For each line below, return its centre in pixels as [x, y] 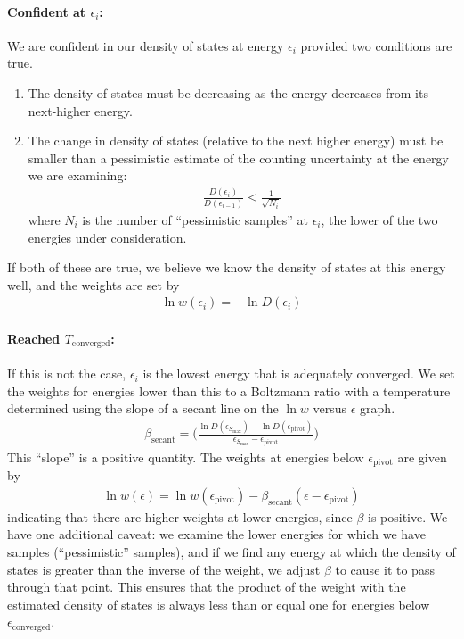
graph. [378, 408]
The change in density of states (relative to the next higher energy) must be [236, 141]
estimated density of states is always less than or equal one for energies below [219, 604]
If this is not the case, [67, 373]
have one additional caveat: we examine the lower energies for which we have [216, 534]
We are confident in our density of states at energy [146, 45]
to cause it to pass [385, 569]
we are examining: [77, 175]
